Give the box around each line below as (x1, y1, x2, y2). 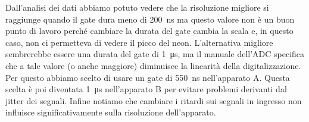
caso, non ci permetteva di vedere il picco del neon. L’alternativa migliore (5, 36, 273, 48)
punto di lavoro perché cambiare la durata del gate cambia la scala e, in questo (5, 24, 294, 37)
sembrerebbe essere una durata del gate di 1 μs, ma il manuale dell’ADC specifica (5, 48, 305, 60)
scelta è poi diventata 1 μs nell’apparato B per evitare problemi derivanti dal (5, 83, 287, 95)
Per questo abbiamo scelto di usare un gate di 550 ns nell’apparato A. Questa (5, 71, 290, 83)
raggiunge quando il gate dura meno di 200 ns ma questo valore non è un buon (5, 12, 295, 25)
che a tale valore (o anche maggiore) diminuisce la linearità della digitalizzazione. (5, 59, 301, 71)
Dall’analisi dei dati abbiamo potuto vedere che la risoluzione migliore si (5, 1, 269, 13)
